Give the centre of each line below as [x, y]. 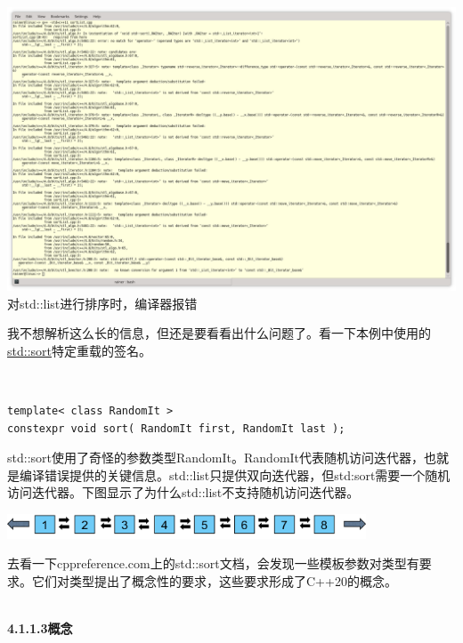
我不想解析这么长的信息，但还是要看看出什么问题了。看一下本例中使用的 [219, 333]
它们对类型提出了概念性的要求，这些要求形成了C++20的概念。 [214, 581]
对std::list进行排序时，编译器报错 [102, 303]
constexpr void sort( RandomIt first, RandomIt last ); [176, 428]
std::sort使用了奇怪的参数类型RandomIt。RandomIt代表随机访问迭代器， [216, 458]
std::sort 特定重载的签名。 [79, 350]
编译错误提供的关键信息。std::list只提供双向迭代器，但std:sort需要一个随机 [235, 474]
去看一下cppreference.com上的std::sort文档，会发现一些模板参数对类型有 [213, 563]
